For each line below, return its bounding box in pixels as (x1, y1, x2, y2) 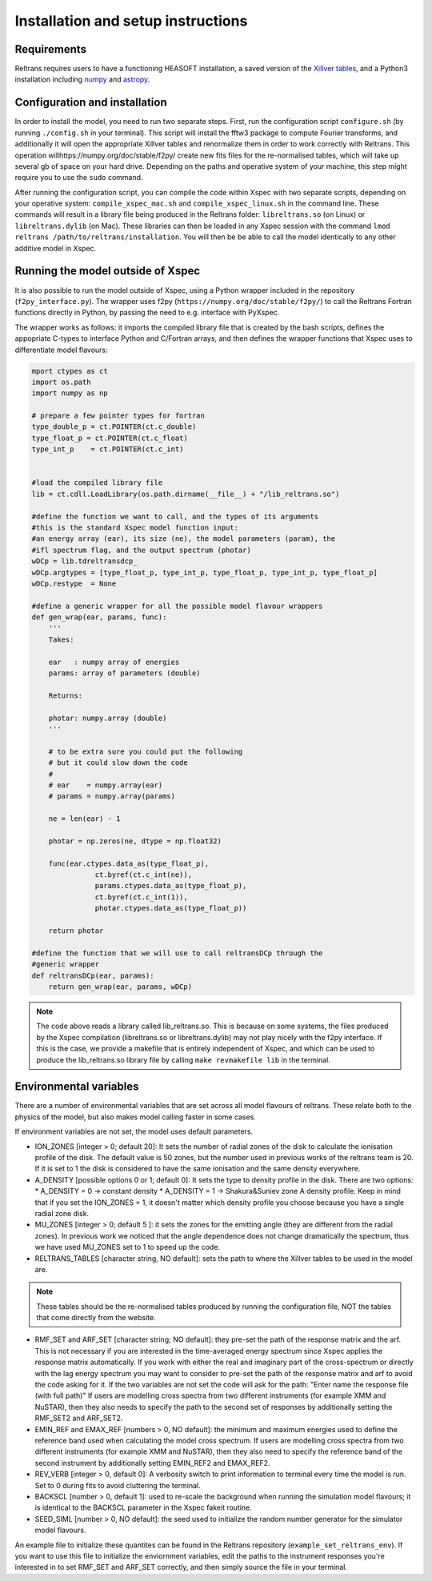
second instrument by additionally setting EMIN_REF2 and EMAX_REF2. (34, 1458, 271, 1467)
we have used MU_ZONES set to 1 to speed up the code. (34, 1243, 220, 1252)
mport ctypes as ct (31, 366, 108, 375)
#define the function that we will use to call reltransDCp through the (31, 948, 323, 958)
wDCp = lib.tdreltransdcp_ (31, 557, 138, 566)
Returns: (48, 690, 83, 700)
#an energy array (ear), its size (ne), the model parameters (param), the (31, 534, 336, 543)
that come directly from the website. (36, 1313, 156, 1323)
